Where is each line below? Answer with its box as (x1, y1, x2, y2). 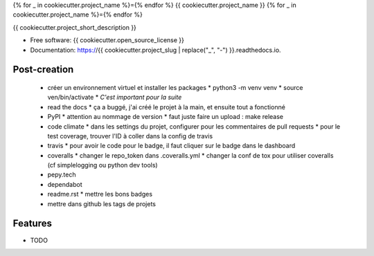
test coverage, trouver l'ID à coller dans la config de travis (47, 131, 213, 140)
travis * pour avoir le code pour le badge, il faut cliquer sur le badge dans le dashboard (47, 142, 296, 150)
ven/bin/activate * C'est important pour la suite (47, 93, 182, 102)
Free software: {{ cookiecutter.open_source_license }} (30, 36, 185, 44)
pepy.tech (47, 170, 76, 179)
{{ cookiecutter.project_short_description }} (12, 23, 136, 31)
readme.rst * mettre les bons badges (47, 190, 152, 199)
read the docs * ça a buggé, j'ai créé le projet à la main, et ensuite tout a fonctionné (47, 102, 285, 111)
